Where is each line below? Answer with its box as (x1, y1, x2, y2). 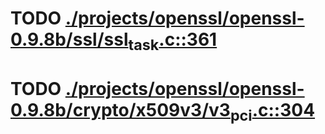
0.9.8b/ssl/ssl (10, 28, 129, 51)
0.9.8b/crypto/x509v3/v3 (10, 98, 231, 121)
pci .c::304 (229, 98, 316, 125)
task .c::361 (128, 28, 218, 54)
